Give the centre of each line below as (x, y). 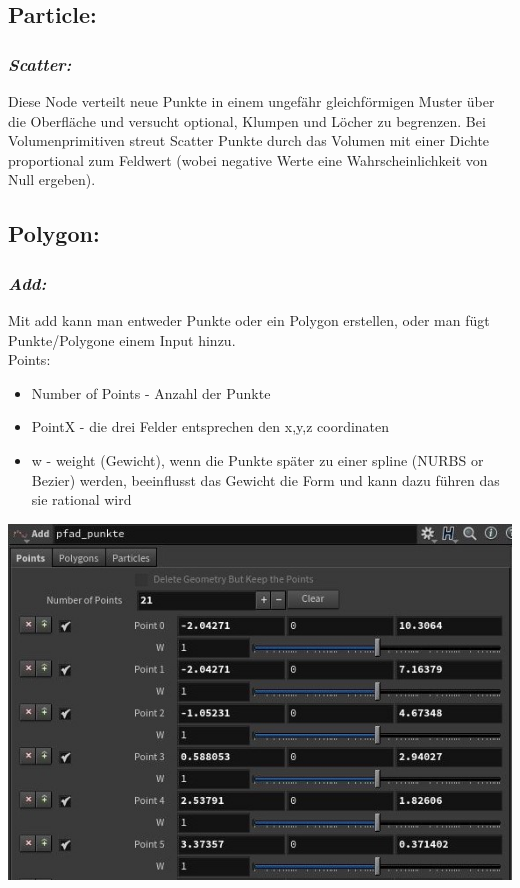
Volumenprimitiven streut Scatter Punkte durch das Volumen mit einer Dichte (249, 140)
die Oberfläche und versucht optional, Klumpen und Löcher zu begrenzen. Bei (247, 120)
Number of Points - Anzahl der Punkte (151, 392)
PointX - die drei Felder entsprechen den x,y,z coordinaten (210, 426)
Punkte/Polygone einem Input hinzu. (122, 339)
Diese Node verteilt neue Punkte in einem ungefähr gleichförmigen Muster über (251, 101)
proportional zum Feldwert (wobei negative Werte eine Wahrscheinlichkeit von (248, 159)
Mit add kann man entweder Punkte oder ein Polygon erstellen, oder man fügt (249, 319)
